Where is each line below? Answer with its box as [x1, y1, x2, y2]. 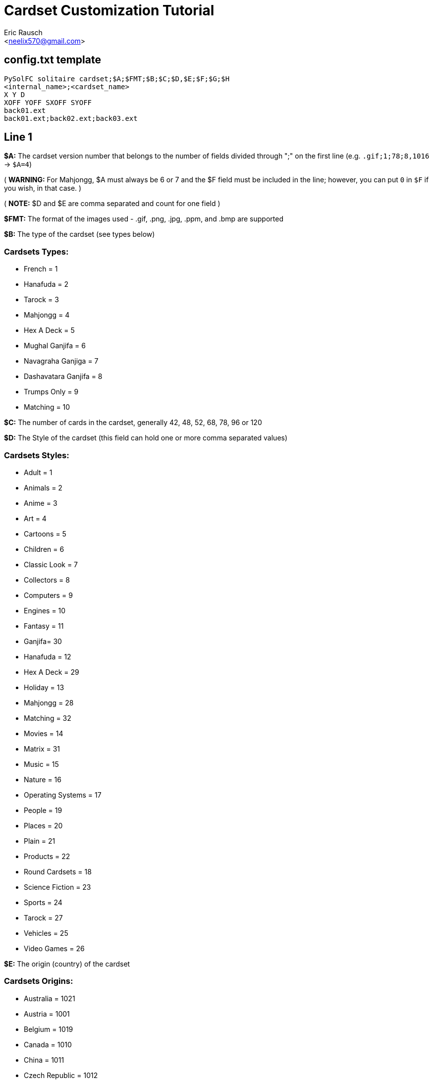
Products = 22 [24, 852, 70, 861]
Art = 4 [24, 514, 47, 523]
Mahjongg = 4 [24, 311, 70, 320]
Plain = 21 [24, 836, 55, 845]
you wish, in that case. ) [4, 184, 82, 193]
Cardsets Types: [4, 246, 69, 257]
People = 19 [24, 806, 62, 814]
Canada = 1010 [24, 1040, 72, 1049]
